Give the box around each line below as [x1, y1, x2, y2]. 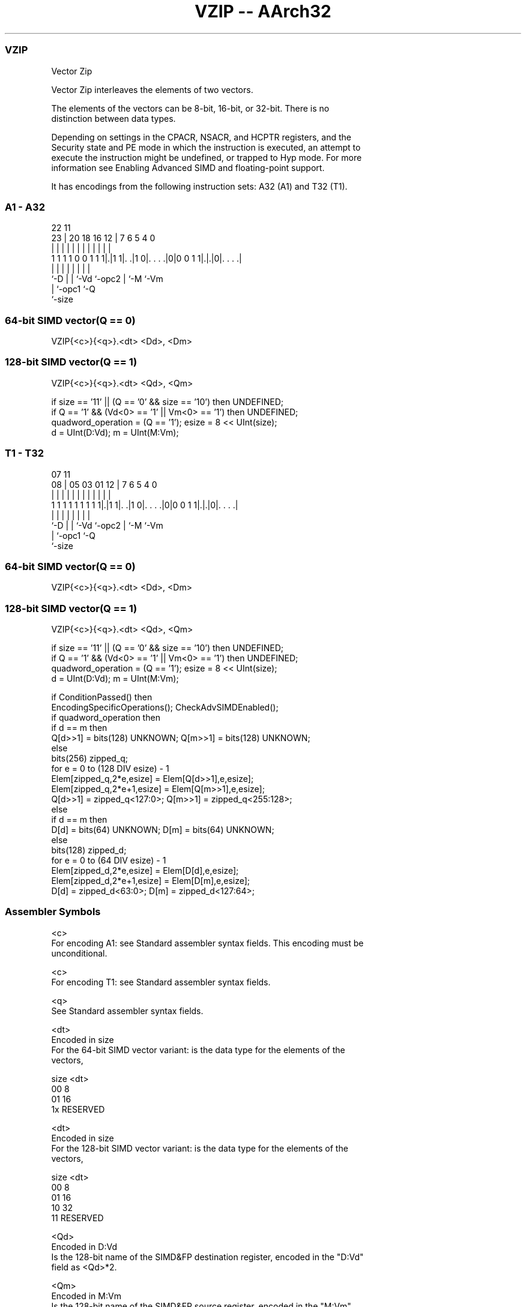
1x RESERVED [51, 1104, 105, 1114]
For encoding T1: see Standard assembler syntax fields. [51, 976, 271, 987]
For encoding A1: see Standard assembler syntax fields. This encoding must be [51, 937, 364, 948]
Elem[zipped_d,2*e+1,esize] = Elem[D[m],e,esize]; [51, 876, 250, 886]
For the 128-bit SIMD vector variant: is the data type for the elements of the [51, 1143, 348, 1153]
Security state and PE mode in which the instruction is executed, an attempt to [51, 142, 361, 152]
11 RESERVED [51, 1212, 104, 1223]
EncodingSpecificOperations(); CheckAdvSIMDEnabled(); [51, 702, 279, 712]
